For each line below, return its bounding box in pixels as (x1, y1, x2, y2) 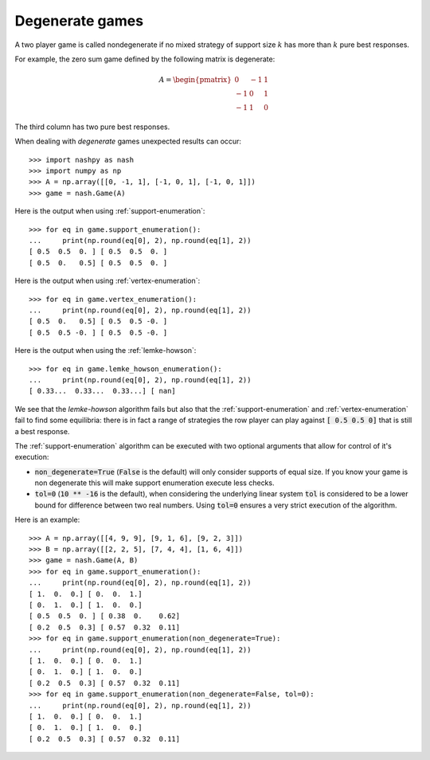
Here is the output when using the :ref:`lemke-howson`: (14, 346, 197, 355)
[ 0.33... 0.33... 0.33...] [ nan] (29, 386, 177, 396)
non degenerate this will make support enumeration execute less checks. (34, 478, 275, 488)
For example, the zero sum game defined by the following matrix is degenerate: (14, 54, 276, 64)
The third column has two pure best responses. (14, 122, 170, 131)
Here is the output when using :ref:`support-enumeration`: (14, 206, 205, 216)
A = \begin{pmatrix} (158, 76, 233, 84)
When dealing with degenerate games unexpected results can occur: (14, 136, 242, 147)
